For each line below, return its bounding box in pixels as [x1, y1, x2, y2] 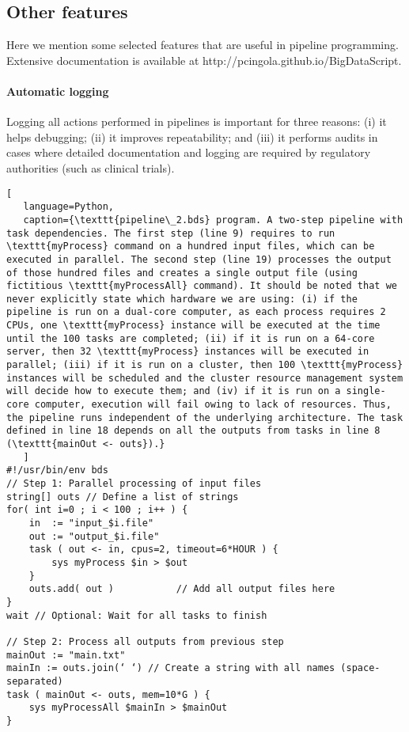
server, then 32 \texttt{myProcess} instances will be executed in [6, 346, 369, 358]
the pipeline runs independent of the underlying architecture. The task [6, 412, 403, 423]
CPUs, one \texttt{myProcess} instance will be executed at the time [6, 320, 381, 332]
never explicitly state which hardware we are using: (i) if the [6, 293, 358, 305]
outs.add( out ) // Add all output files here [28, 583, 335, 595]
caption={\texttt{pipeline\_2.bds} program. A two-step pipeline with [23, 214, 403, 226]
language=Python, [23, 201, 115, 213]
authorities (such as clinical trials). [6, 159, 175, 176]
